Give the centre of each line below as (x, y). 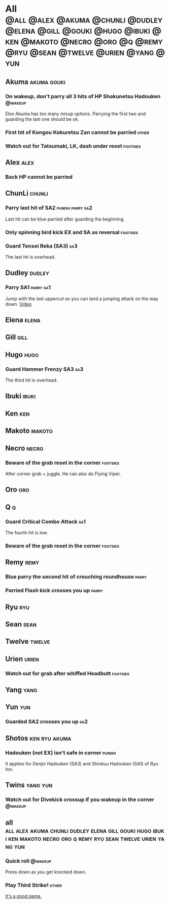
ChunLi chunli (27, 193)
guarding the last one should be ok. (42, 119)
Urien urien (22, 659)
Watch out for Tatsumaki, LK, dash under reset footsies (73, 146)
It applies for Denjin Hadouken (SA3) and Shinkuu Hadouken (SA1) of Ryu (82, 764)
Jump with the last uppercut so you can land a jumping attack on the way (82, 298)
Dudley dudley (27, 273)
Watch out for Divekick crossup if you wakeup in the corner (80, 800)
